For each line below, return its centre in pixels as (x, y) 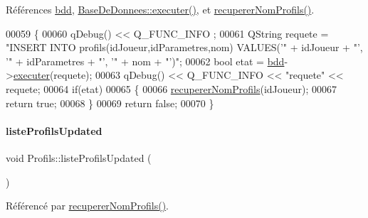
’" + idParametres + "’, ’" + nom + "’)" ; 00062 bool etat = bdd (145, 61)
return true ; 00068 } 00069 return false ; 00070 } (110, 103)
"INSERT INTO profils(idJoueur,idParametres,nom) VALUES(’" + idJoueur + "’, (184, 47)
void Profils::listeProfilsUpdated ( (79, 157)
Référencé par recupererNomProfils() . (88, 206)
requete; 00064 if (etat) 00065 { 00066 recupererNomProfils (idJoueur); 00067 (172, 88)
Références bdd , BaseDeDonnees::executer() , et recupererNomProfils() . (160, 9)
